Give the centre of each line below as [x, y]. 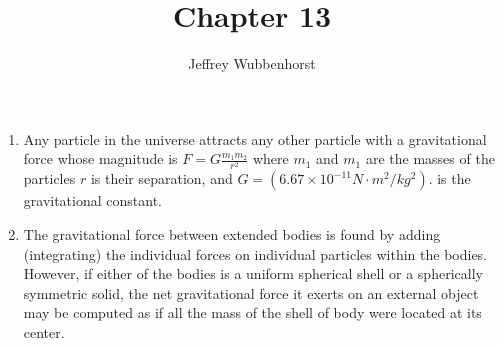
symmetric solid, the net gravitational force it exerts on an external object [251, 292]
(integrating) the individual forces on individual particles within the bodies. [255, 253]
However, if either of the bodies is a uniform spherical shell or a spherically [253, 273]
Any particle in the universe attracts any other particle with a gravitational [255, 138]
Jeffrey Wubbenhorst [252, 63]
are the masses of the [430, 158]
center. [44, 332]
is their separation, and [161, 178]
